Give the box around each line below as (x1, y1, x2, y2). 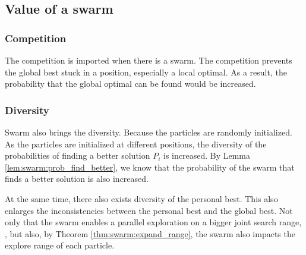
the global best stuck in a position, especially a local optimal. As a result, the (5, 65, 287, 78)
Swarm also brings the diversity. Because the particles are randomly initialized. (5, 126, 292, 138)
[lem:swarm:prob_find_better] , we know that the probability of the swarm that (5, 160, 295, 173)
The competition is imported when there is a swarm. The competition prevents (5, 54, 292, 66)
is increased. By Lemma (163, 149, 250, 162)
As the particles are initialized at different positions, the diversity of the (5, 137, 267, 150)
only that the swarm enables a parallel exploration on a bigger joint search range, (5, 216, 302, 228)
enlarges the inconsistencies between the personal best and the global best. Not (5, 204, 293, 216)
